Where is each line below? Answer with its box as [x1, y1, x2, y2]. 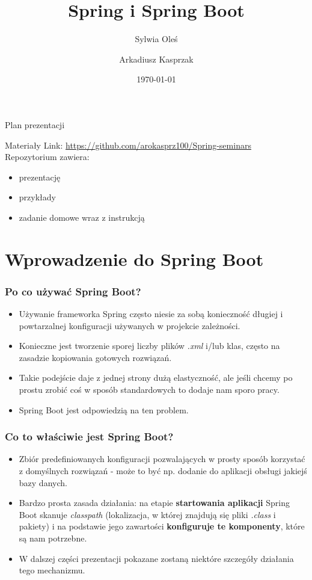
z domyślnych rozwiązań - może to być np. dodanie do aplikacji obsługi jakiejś [19, 464, 307, 477]
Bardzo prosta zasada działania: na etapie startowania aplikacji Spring [19, 496, 290, 509]
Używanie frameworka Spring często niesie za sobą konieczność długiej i [19, 307, 283, 320]
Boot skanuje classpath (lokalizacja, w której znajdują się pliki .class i [19, 508, 276, 520]
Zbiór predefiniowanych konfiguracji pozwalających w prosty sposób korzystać [19, 452, 305, 465]
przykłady [19, 191, 56, 203]
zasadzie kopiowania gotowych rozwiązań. [19, 351, 172, 363]
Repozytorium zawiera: [5, 150, 90, 163]
